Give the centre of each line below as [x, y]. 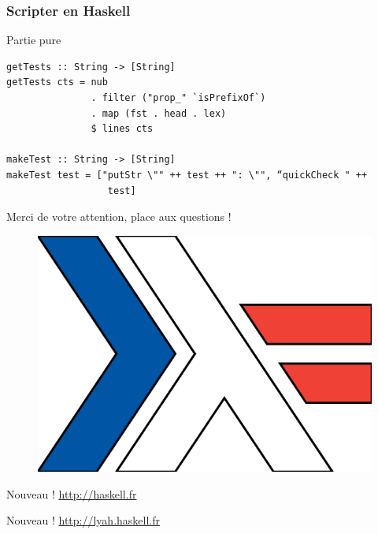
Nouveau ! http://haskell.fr [72, 493]
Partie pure [34, 40]
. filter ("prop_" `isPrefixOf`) [178, 98]
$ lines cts [122, 129]
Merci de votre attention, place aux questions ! [119, 217]
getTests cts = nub [57, 82]
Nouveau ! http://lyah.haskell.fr [83, 520]
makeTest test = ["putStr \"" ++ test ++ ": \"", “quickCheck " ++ [187, 175]
